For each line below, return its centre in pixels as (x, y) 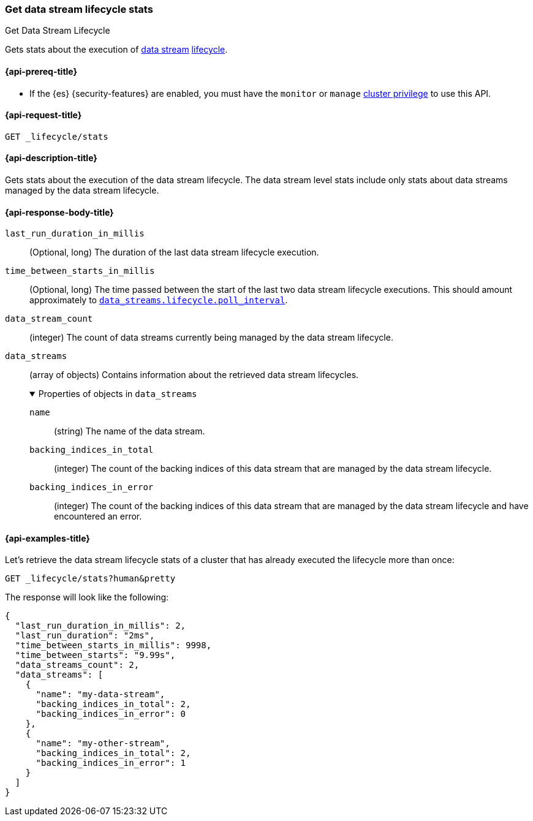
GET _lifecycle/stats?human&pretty (90, 579)
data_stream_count (49, 319)
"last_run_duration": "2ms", (85, 636)
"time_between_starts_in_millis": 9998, (113, 645)
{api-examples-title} (47, 538)
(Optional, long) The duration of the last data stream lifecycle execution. (174, 252)
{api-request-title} (43, 115)
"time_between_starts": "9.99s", (95, 655)
